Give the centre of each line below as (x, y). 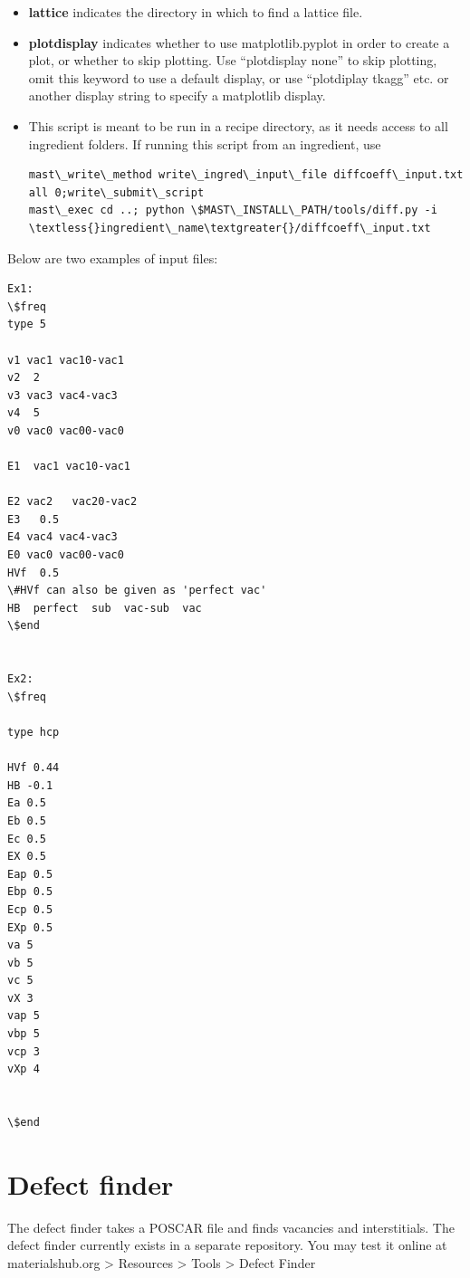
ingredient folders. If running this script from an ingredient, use (205, 143)
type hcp (34, 732)
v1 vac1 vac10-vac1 (66, 360)
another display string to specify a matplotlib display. (177, 95)
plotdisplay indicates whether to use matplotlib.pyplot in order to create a (239, 42)
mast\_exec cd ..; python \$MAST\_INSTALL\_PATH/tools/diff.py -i (233, 210)
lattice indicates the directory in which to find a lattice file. (196, 12)
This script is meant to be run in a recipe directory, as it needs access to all (238, 125)
